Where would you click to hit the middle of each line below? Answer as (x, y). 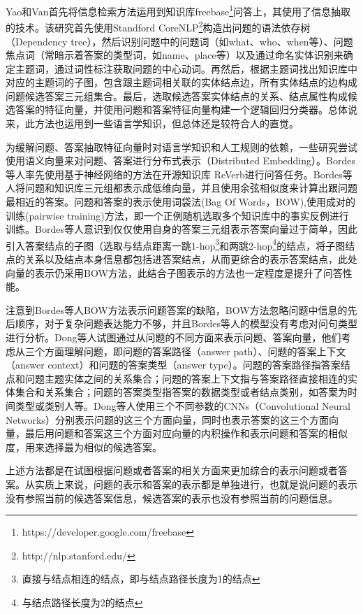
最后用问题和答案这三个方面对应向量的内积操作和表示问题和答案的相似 (186, 433)
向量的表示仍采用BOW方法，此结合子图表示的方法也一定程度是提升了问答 (174, 272)
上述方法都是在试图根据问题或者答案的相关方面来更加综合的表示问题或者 (172, 470)
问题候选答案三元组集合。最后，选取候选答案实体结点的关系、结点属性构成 (177, 95)
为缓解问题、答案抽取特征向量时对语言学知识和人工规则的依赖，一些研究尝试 (181, 147)
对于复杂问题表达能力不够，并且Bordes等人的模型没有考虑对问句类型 (201, 323)
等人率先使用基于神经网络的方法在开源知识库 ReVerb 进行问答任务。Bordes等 (179, 174)
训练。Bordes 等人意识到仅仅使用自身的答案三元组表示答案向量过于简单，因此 (181, 229)
